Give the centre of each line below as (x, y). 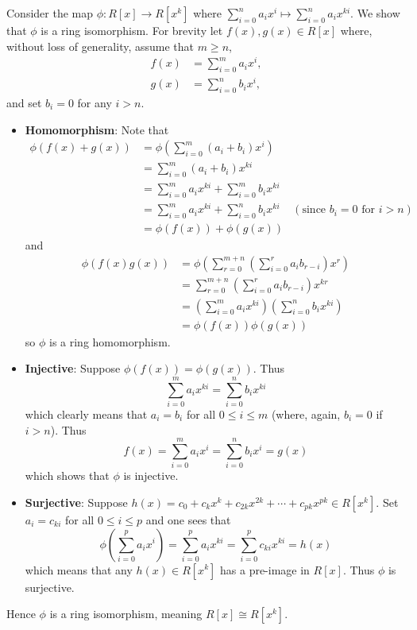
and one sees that (188, 519)
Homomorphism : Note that (97, 129)
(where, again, (306, 414)
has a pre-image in (265, 569)
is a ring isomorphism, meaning (126, 614)
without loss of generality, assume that (100, 46)
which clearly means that (86, 414)
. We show (375, 13)
